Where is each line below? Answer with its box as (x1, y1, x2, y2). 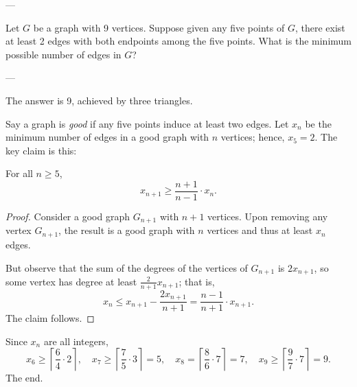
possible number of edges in (5, 47, 122, 61)
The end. (5, 371, 43, 385)
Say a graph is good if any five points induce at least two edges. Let (5, 116, 289, 130)
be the (305, 116, 332, 130)
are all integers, (43, 333, 108, 348)
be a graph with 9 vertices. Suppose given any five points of (33, 20, 285, 34)
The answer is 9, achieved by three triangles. (5, 93, 193, 107)
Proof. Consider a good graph (5, 209, 130, 223)
